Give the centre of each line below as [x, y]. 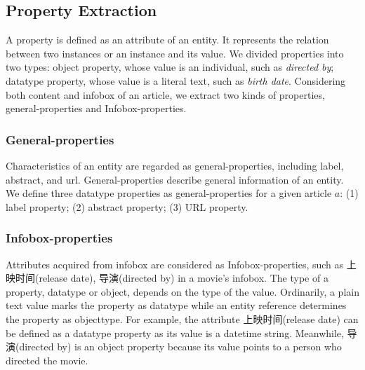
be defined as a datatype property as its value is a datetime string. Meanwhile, [175, 333]
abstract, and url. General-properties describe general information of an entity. [175, 179]
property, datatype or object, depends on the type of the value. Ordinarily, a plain [182, 291]
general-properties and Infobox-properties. [96, 108]
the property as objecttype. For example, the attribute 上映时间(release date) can [182, 318]
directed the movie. [47, 360]
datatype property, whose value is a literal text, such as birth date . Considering [176, 80]
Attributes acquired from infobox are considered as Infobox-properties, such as [175, 264]
